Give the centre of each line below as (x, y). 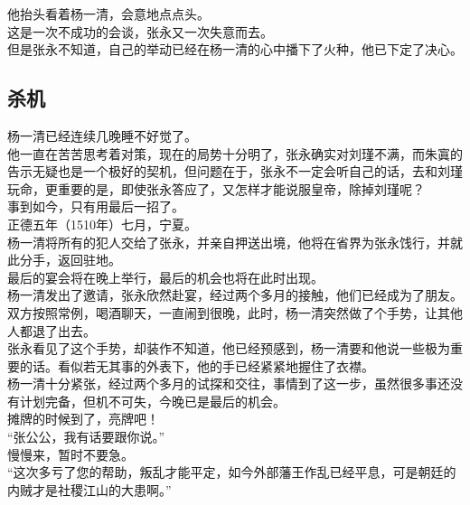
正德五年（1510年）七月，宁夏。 (102, 224)
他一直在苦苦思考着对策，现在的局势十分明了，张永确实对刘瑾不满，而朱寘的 (235, 153)
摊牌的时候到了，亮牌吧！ (83, 419)
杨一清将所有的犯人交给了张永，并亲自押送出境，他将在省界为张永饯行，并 (229, 242)
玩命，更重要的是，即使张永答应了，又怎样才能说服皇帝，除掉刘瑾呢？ (216, 188)
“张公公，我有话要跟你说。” (86, 437)
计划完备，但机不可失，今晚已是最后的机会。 (152, 401)
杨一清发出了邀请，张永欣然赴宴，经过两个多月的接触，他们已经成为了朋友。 (235, 295)
